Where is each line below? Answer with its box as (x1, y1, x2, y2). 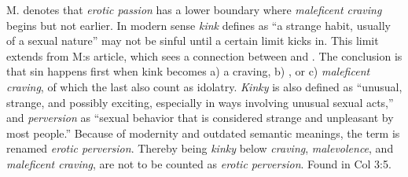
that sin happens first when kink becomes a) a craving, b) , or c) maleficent (6, 63, 370, 79)
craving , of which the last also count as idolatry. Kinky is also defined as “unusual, (6, 78, 402, 94)
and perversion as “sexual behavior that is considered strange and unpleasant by (6, 109, 394, 126)
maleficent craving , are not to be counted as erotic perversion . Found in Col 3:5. (6, 155, 391, 171)
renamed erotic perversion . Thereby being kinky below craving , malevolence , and (6, 140, 394, 157)
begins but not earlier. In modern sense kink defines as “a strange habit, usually (6, 17, 391, 33)
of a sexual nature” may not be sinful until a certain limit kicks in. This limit (6, 32, 379, 49)
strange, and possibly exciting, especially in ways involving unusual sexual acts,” (6, 94, 394, 110)
